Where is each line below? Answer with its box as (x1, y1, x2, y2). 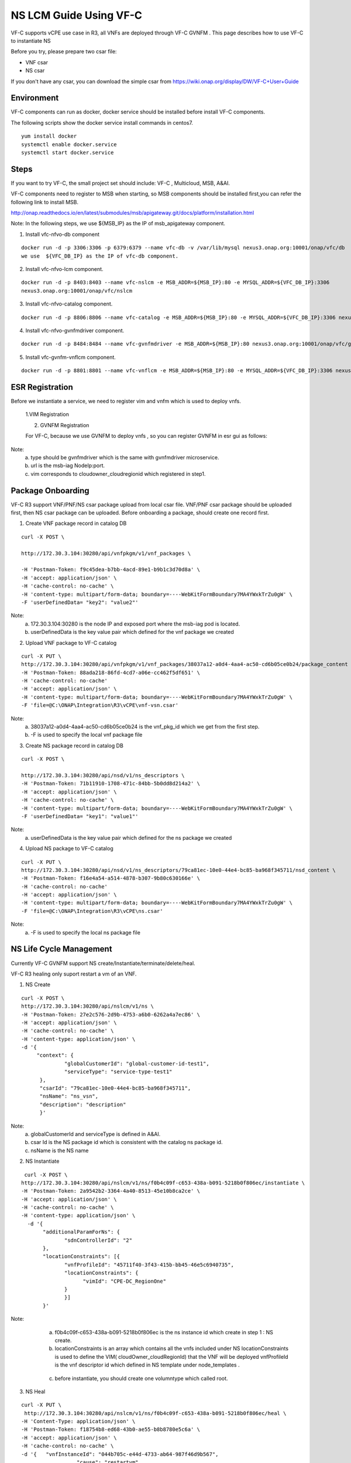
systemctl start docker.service (21, 149, 114, 156)
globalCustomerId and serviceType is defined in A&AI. (30, 1130, 161, 1138)
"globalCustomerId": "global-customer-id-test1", (64, 1060, 210, 1067)
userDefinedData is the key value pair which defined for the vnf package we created (30, 629, 234, 636)
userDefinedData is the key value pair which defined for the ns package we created (30, 834, 232, 841)
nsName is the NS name (30, 1147, 89, 1154)
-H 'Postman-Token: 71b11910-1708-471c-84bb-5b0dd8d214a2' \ (21, 780, 200, 787)
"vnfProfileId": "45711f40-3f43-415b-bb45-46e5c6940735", (64, 1261, 234, 1268)
